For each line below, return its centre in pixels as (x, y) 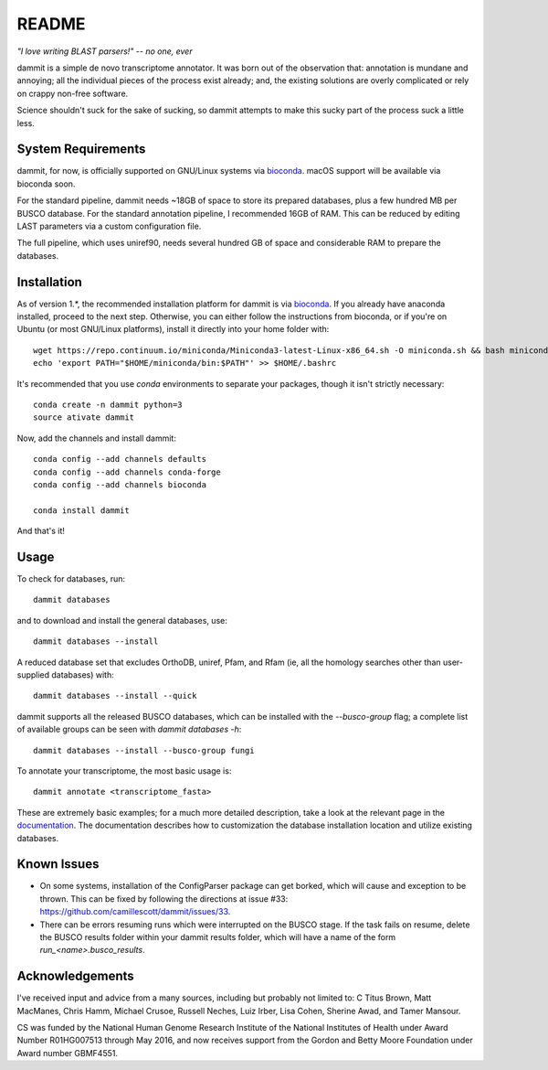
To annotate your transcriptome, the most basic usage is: (124, 770)
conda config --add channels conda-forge (127, 472)
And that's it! (41, 531)
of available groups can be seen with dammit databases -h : (129, 729)
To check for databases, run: (71, 579)
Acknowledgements (75, 976)
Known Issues (58, 864)
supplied (33, 674)
